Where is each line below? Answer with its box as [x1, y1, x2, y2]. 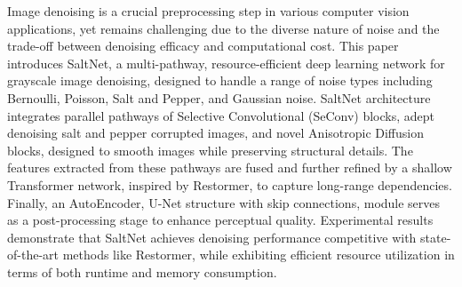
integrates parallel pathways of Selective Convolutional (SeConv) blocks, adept [7, 106, 434, 124]
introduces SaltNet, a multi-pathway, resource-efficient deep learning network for [7, 53, 445, 72]
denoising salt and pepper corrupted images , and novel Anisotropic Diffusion [7, 124, 425, 142]
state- [420, 227, 451, 246]
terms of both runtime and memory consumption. [7, 262, 277, 281]
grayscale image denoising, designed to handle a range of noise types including [7, 71, 433, 90]
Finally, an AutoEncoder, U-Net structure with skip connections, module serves [7, 193, 441, 211]
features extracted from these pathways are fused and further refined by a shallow [7, 158, 452, 177]
